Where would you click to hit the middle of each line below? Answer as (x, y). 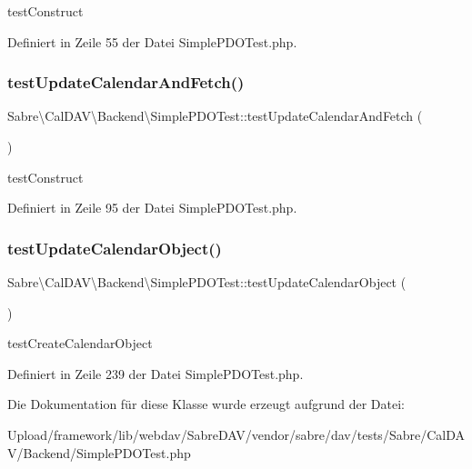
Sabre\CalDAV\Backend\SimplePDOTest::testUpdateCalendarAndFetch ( (215, 116)
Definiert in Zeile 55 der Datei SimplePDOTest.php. (152, 41)
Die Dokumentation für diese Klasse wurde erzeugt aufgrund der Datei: (206, 404)
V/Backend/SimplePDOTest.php (99, 452)
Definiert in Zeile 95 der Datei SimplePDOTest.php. (152, 208)
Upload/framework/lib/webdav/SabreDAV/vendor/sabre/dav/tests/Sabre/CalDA (236, 434)
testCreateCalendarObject (80, 343)
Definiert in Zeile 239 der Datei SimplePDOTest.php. (156, 373)
